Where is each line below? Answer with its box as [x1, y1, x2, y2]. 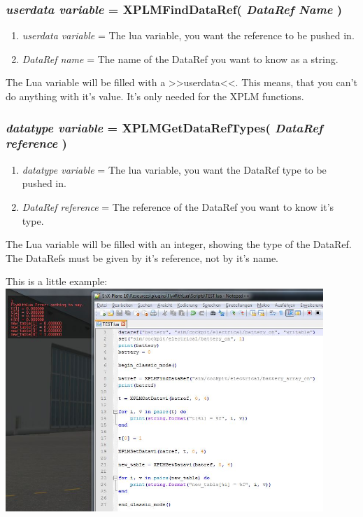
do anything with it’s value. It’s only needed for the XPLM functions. [6, 89, 304, 103]
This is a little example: [6, 274, 108, 289]
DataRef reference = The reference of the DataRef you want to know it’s [22, 199, 334, 214]
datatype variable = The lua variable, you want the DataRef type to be [22, 162, 327, 177]
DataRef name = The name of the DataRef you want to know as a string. [22, 51, 339, 66]
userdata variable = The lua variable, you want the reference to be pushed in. [22, 28, 355, 43]
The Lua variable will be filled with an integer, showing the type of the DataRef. [6, 237, 352, 251]
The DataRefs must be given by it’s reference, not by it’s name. [6, 250, 279, 265]
